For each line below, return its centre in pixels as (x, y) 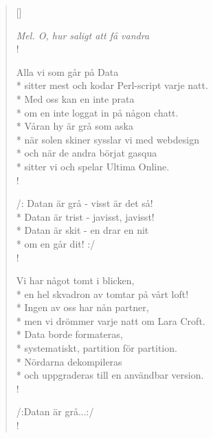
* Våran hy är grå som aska (75, 126)
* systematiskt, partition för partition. (97, 348)
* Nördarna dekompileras (69, 361)
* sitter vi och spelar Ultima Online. (93, 166)
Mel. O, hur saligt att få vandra (83, 35)
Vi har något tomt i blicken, (75, 280)
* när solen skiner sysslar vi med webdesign (108, 139)
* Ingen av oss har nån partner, (82, 307)
